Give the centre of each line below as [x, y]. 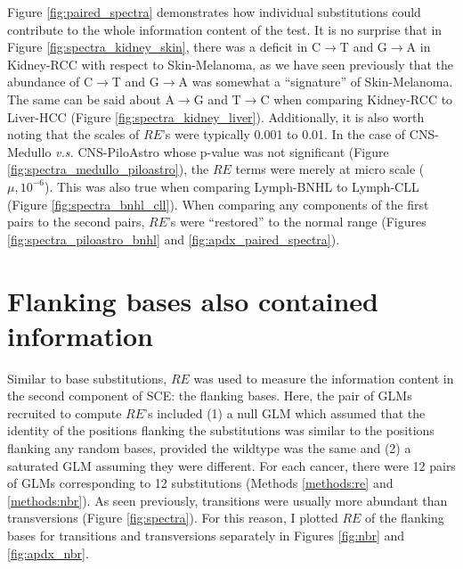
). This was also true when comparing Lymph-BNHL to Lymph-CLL [232, 186]
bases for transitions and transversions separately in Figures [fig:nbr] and [206, 535]
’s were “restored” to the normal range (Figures [296, 222]
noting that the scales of [73, 134]
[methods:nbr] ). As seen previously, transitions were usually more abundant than [227, 500]
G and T [217, 99]
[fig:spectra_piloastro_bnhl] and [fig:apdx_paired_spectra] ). [174, 239]
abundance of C [50, 82]
